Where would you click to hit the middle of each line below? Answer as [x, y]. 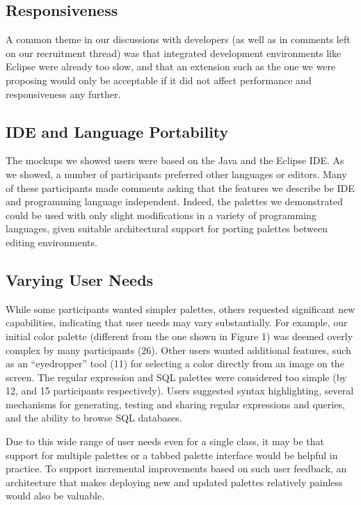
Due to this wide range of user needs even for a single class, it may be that [165, 441]
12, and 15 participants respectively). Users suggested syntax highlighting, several [180, 391]
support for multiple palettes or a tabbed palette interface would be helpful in [172, 455]
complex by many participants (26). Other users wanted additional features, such [178, 350]
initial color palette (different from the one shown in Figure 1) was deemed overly [179, 336]
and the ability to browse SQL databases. [94, 418]
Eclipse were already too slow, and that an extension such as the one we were [171, 66]
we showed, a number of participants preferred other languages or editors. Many [176, 174]
